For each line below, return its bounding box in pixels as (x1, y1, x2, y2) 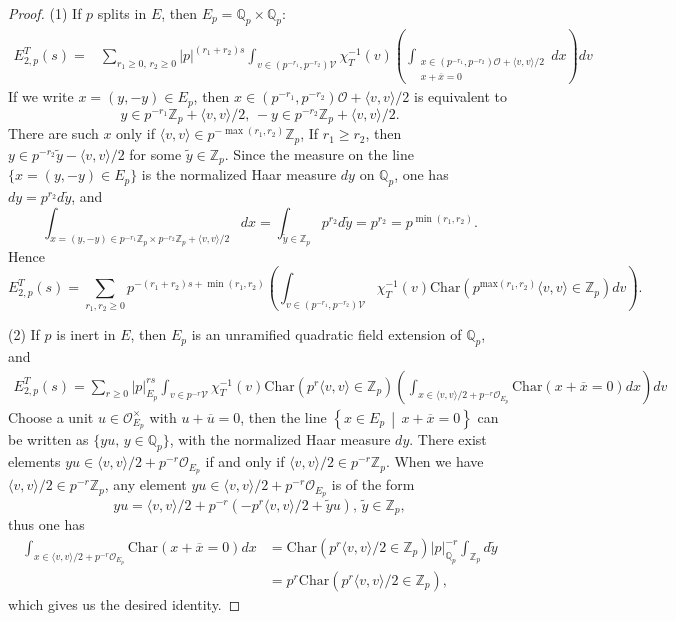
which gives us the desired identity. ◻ (8, 594, 241, 614)
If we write (8, 86, 74, 107)
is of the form (331, 474, 415, 495)
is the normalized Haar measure (141, 164, 337, 185)
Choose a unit (8, 406, 94, 427)
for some (129, 143, 182, 164)
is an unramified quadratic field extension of (191, 324, 462, 345)
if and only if (205, 451, 285, 472)
